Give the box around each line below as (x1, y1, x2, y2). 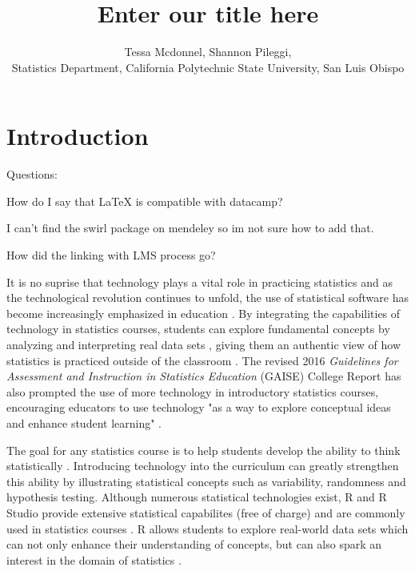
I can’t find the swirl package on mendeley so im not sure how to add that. (6, 219, 374, 236)
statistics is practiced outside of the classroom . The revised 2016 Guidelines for (6, 352, 398, 368)
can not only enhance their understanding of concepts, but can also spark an (6, 536, 382, 553)
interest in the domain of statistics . (6, 551, 182, 568)
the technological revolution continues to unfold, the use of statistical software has (6, 289, 409, 306)
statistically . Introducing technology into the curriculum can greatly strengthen (6, 457, 399, 474)
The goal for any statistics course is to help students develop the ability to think (6, 441, 401, 458)
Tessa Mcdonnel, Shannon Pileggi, (124, 43, 292, 60)
